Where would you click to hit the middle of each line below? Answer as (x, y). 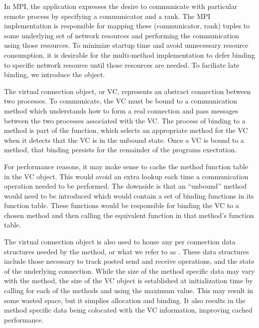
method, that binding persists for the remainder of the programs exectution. (120, 150)
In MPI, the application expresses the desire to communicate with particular (121, 6)
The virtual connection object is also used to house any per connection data (120, 242)
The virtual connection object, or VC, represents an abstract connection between (128, 91)
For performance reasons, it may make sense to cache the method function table (126, 166)
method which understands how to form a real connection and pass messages (121, 110)
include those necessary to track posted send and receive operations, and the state (129, 261)
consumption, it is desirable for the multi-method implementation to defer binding (129, 55)
